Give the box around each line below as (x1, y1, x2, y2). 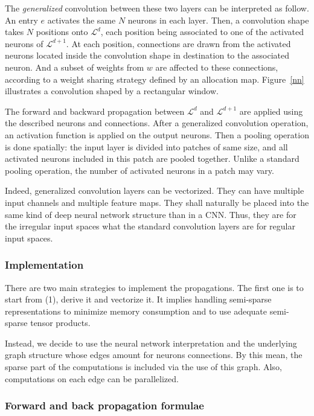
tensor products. (30, 316, 91, 329)
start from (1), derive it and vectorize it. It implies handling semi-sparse (5, 293, 272, 306)
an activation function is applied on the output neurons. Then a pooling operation (5, 128, 309, 141)
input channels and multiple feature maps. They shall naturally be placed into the (5, 196, 309, 208)
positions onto (36, 25, 88, 38)
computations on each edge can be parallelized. (5, 372, 179, 385)
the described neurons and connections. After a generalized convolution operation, (5, 117, 309, 129)
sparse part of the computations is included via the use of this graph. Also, (5, 360, 282, 373)
